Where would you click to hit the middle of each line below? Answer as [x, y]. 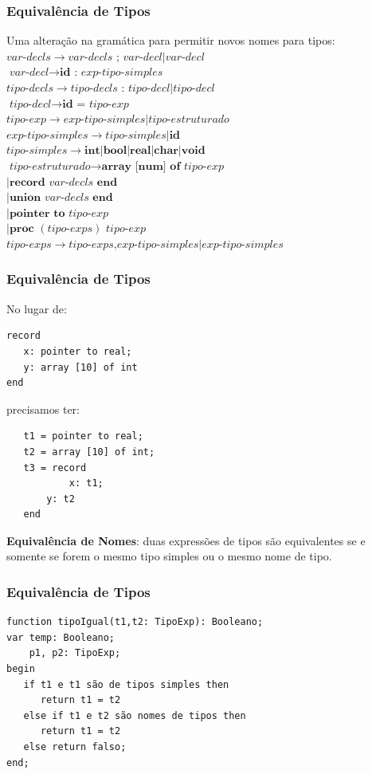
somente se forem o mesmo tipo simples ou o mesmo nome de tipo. [169, 556]
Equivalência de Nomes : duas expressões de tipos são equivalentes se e [186, 540]
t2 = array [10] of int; [89, 452]
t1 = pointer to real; [83, 436]
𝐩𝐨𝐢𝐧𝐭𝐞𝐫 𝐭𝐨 [37, 213]
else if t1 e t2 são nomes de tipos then [135, 715]
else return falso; [75, 747]
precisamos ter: [43, 409]
